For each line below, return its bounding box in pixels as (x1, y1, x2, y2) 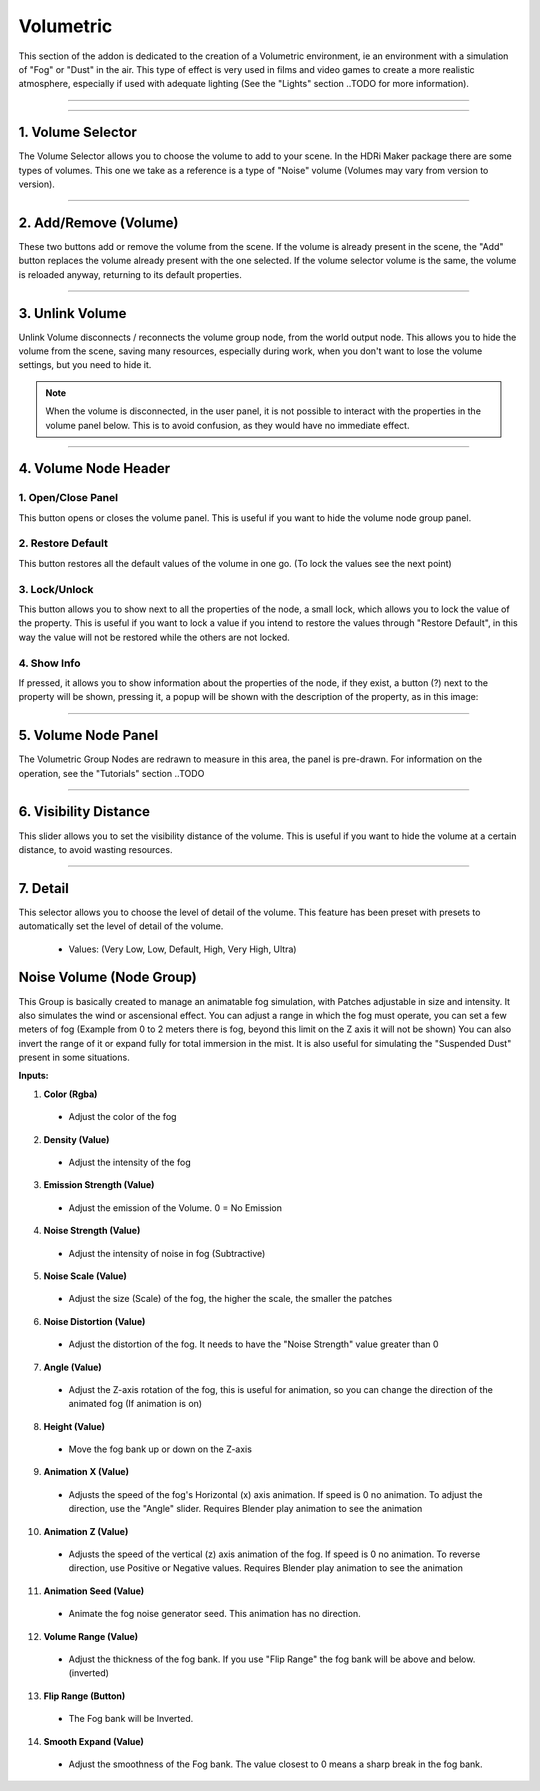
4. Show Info (18, 656, 81, 670)
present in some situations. (18, 1051, 130, 1064)
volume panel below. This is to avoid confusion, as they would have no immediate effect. (45, 419, 410, 431)
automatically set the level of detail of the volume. (18, 920, 224, 932)
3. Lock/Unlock (18, 582, 94, 596)
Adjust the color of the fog (68, 1111, 177, 1123)
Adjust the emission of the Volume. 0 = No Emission (68, 1201, 282, 1214)
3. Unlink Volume (18, 305, 127, 322)
